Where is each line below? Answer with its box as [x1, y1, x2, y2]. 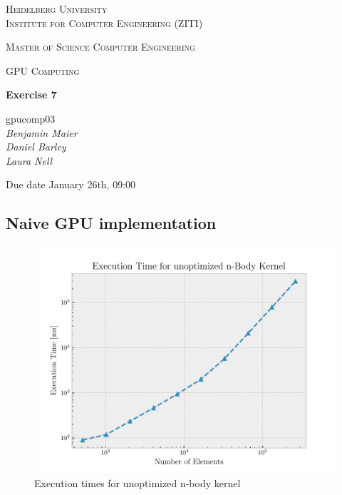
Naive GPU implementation [6, 212, 217, 234]
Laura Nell [6, 153, 53, 168]
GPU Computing [6, 63, 80, 78]
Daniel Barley [6, 139, 66, 154]
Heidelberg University [6, 1, 108, 16]
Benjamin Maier [6, 125, 78, 140]
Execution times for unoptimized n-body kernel [34, 475, 241, 490]
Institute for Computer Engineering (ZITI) [6, 15, 203, 30]
